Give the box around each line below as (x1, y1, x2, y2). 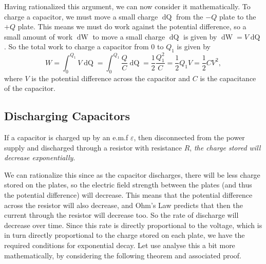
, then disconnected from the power (134, 132, 245, 143)
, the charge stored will (189, 142, 261, 153)
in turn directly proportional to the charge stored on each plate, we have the (4, 230, 245, 240)
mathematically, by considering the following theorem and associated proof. (4, 250, 241, 260)
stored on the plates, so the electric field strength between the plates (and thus (4, 179, 252, 190)
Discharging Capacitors (4, 108, 130, 124)
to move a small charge (92, 31, 165, 42)
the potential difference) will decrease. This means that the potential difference (4, 190, 253, 200)
